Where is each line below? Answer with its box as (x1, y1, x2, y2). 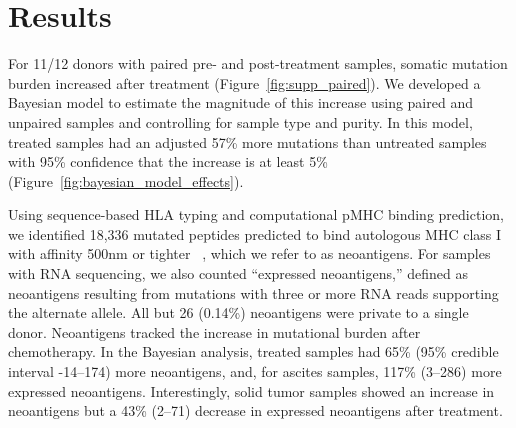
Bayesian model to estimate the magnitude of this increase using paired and (8, 92, 473, 113)
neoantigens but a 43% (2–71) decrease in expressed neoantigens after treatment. (8, 400, 503, 421)
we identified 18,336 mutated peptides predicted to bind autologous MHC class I (8, 223, 502, 244)
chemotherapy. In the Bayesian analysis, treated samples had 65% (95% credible (8, 341, 499, 362)
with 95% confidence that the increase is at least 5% (8, 151, 328, 172)
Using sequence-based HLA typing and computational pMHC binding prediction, (8, 204, 504, 225)
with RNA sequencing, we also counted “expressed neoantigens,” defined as (8, 263, 468, 284)
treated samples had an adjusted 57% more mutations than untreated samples (8, 131, 487, 152)
